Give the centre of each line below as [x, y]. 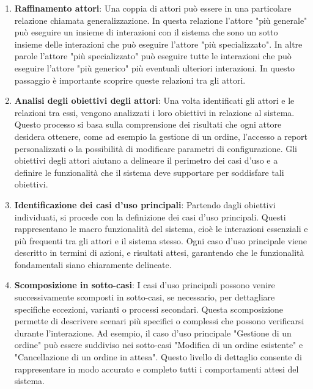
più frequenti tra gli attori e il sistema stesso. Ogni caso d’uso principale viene [161, 240]
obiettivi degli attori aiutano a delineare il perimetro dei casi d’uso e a [146, 160]
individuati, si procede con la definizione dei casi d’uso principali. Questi [150, 216]
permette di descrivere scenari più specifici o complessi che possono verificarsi [159, 321]
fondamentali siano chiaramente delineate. [93, 264]
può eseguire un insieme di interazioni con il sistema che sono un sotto [146, 32]
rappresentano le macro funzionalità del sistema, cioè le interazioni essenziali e [161, 229]
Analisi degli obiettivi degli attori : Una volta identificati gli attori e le [154, 100]
